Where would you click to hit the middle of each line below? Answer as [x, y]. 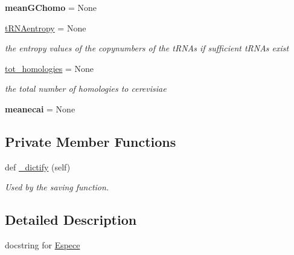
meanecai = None [40, 108]
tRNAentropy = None [46, 27]
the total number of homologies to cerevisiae [86, 89]
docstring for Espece [43, 245]
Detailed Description [71, 220]
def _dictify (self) [38, 166]
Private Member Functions [91, 141]
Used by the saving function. [57, 187]
